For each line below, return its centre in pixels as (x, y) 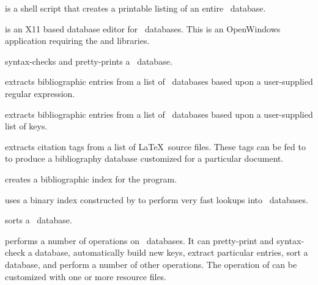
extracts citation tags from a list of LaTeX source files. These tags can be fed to (155, 146)
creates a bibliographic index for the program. (91, 179)
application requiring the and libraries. (77, 41)
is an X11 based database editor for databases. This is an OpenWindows (143, 28)
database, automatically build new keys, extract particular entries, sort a (172, 252)
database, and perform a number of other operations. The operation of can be (151, 264)
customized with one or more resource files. (86, 276)
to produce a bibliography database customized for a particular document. (144, 158)
